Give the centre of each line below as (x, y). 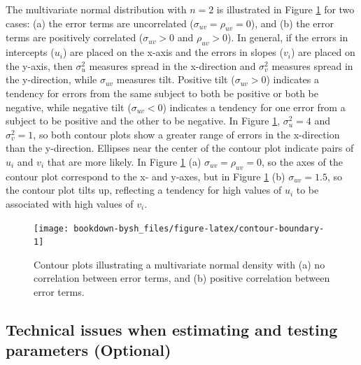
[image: (51, 228)
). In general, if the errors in (288, 37)
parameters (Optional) (89, 350)
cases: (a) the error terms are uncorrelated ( (100, 23)
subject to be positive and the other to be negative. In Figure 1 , (143, 121)
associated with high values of (70, 203)
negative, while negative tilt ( (69, 107)
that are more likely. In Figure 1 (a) (124, 161)
